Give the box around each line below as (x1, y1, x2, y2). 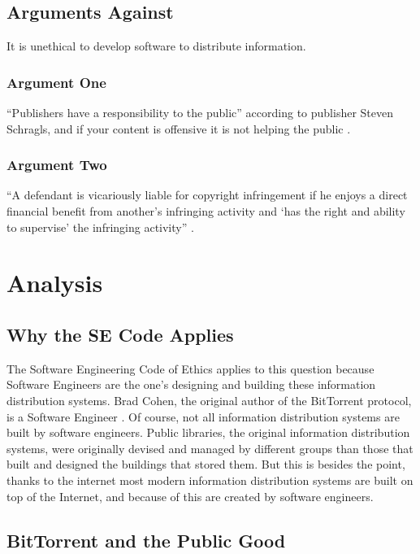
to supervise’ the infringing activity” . (6, 218, 194, 235)
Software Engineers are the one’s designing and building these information (6, 376, 376, 393)
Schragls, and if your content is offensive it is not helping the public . (6, 120, 351, 137)
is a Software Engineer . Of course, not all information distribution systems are (6, 408, 400, 425)
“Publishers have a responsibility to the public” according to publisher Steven (6, 104, 393, 121)
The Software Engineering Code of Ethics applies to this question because (6, 360, 375, 377)
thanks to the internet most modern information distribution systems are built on (6, 471, 414, 488)
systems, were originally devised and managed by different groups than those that (6, 439, 414, 456)
